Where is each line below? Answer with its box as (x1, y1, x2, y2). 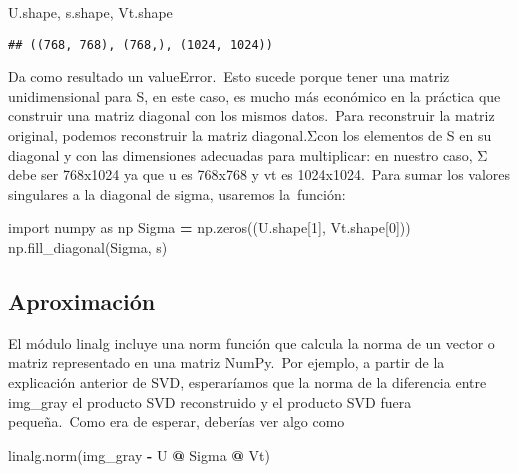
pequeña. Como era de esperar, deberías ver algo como (8, 411, 345, 432)
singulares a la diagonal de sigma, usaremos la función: (8, 183, 346, 204)
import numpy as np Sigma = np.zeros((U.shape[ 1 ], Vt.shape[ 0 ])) (8, 217, 411, 238)
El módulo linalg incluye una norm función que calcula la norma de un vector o (8, 332, 495, 353)
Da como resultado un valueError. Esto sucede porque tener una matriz (8, 66, 450, 87)
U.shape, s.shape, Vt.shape (8, 2, 173, 22)
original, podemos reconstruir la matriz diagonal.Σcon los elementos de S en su (8, 125, 492, 146)
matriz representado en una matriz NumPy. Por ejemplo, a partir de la (8, 352, 445, 373)
